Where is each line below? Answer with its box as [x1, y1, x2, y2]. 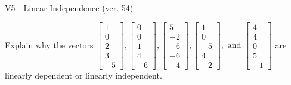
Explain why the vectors [5, 38, 94, 51]
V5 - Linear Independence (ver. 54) [5, 2, 134, 14]
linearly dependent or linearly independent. [5, 68, 162, 81]
